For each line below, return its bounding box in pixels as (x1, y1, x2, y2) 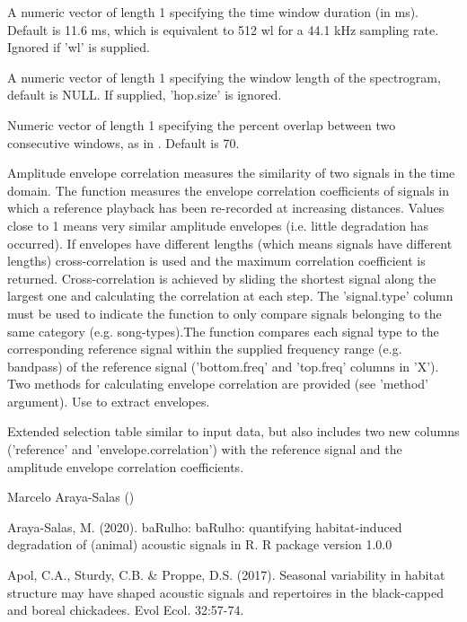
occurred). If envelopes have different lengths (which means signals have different (7, 233, 453, 252)
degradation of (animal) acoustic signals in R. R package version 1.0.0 (7, 535, 392, 554)
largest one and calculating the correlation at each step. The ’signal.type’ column (7, 286, 454, 305)
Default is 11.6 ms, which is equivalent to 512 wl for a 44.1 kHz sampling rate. (7, 20, 439, 39)
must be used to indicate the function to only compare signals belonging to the (7, 303, 442, 322)
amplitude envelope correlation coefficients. (7, 457, 244, 476)
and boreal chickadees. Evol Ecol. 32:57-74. (7, 600, 244, 619)
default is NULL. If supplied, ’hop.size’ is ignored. (7, 85, 282, 104)
